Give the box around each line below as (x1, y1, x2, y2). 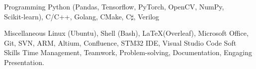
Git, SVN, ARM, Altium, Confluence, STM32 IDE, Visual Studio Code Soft (4, 37, 237, 48)
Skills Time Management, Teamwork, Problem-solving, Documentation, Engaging (4, 47, 253, 58)
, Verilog (133, 11, 160, 21)
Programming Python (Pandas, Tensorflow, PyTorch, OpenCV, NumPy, (4, 1, 224, 11)
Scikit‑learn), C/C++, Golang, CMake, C (4, 11, 131, 21)
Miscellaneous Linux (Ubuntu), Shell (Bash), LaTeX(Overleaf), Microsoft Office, (4, 28, 249, 38)
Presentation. (4, 57, 44, 67)
